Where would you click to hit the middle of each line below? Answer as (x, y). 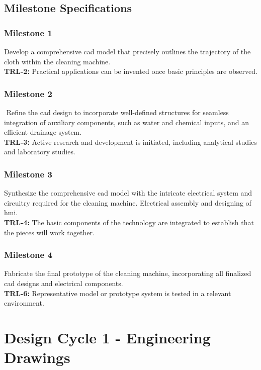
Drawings (37, 357)
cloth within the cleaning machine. (57, 61)
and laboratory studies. (40, 152)
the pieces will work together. (49, 232)
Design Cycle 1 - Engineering (107, 337)
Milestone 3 (28, 174)
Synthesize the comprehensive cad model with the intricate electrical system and (128, 193)
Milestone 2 (28, 93)
